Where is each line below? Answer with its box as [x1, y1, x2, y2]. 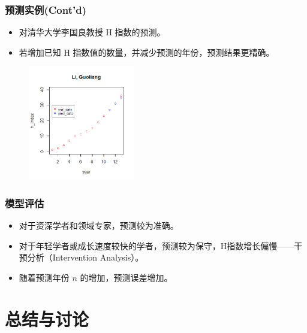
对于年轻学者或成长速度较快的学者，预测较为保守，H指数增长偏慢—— [19, 239, 294, 252]
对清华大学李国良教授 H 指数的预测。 [19, 26, 165, 38]
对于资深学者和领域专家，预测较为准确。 [19, 219, 179, 232]
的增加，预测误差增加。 [80, 271, 173, 283]
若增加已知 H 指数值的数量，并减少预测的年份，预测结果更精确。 [19, 46, 275, 58]
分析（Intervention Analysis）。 [27, 251, 144, 264]
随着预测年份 [19, 271, 70, 283]
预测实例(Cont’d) [5, 2, 86, 17]
